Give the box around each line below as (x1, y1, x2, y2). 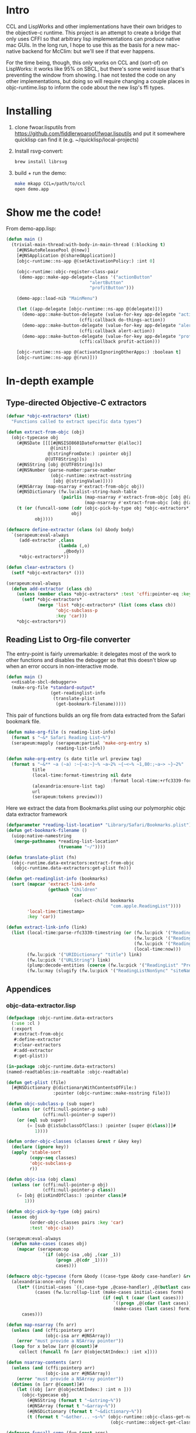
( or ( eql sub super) (16, 1117, 66, 1123)
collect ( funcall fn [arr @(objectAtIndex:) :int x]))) (19, 1349, 158, 1355)
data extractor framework (6, 811, 68, 818)
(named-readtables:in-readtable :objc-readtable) (6, 1069, 129, 1075)
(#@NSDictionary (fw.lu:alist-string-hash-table (16, 489, 137, 495)
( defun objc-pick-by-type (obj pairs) (6, 1208, 100, 1215)
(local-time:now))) (134, 946, 181, 952)
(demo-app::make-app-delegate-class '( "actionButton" (19, 274, 153, 280)
